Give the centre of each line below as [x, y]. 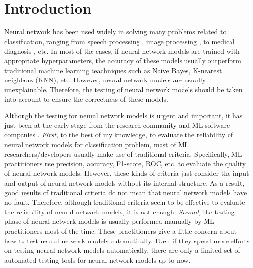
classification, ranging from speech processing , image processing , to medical [120, 41]
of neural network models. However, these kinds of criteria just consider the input [127, 173]
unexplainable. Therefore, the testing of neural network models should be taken [124, 89]
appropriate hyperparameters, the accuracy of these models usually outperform [123, 60]
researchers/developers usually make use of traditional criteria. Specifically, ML [123, 154]
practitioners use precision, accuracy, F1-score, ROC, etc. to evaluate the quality [125, 163]
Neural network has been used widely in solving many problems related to [115, 32]
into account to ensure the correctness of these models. [86, 99]
